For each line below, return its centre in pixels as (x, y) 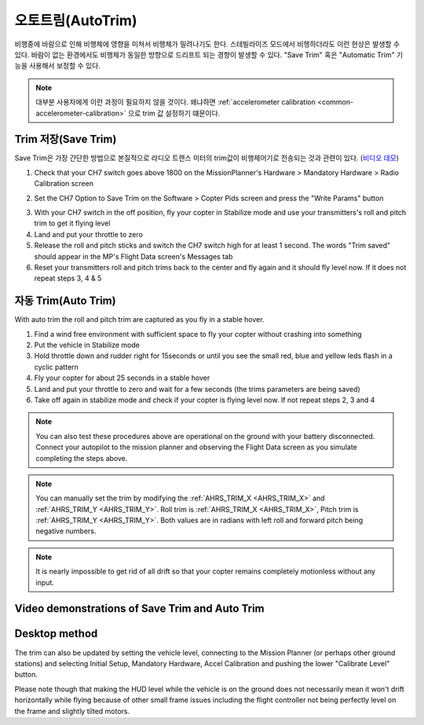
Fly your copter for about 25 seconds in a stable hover (122, 378)
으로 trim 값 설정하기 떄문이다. (174, 113)
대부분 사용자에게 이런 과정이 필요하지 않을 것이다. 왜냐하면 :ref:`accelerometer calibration (175, 102)
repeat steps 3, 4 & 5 (68, 278)
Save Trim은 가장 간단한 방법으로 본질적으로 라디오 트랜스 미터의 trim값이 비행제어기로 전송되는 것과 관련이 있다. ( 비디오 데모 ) (207, 158)
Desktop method (56, 633)
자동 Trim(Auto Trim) (66, 301)
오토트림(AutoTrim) (76, 20)
